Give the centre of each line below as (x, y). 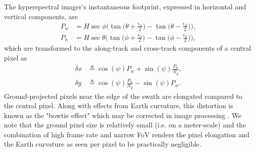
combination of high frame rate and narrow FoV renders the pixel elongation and (127, 134)
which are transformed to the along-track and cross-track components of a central (127, 48)
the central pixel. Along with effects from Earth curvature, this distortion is (119, 106)
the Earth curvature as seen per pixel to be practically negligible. (103, 144)
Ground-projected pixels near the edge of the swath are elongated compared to (123, 96)
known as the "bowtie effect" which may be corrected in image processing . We (123, 115)
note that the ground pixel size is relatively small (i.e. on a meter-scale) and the (125, 125)
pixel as (16, 57)
